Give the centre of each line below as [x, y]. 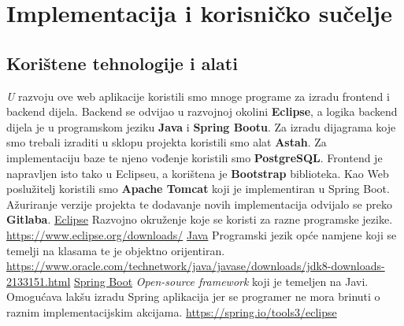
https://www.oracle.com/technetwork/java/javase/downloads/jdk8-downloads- [196, 266]
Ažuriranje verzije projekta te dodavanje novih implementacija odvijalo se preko [199, 204]
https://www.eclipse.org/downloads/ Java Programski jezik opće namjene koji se [202, 234]
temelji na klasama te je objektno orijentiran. [116, 250]
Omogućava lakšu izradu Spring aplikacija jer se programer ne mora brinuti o [193, 296]
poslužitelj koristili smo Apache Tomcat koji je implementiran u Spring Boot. [198, 189]
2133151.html [39, 281]
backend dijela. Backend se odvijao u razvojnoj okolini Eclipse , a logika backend [202, 111]
